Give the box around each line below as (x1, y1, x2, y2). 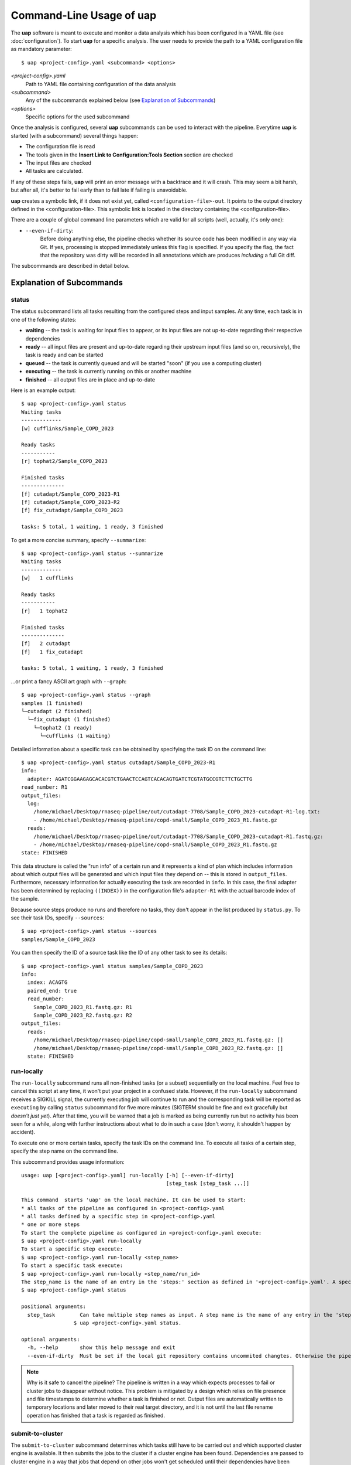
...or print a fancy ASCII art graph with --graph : (11, 677, 127, 685)
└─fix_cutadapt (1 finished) (27, 716, 111, 723)
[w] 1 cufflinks (21, 575, 74, 581)
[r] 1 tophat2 (21, 607, 68, 614)
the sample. (11, 895, 39, 902)
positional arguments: (21, 1303, 87, 1310)
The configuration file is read (25, 143, 95, 150)
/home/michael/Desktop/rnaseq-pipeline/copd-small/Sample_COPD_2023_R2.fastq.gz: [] (33, 1045, 284, 1051)
